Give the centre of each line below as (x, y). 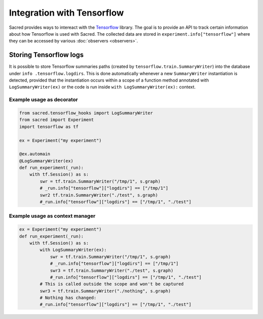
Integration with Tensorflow (66, 13)
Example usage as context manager (52, 216)
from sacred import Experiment (57, 120)
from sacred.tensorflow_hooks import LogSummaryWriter (86, 113)
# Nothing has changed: (68, 298)
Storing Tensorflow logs (46, 55)
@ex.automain (35, 154)
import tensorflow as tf (49, 127)
